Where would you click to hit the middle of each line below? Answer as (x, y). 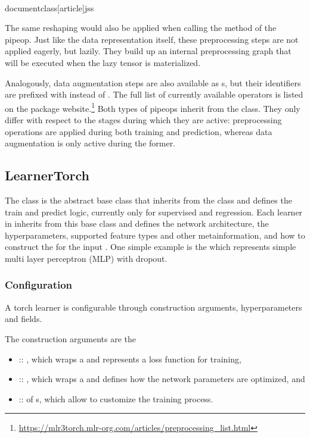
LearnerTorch (47, 175)
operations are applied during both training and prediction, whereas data (139, 131)
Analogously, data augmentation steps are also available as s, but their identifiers (153, 82)
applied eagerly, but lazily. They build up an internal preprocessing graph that (148, 51)
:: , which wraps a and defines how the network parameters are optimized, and (162, 379)
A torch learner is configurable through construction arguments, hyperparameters (154, 307)
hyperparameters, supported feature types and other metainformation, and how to (155, 235)
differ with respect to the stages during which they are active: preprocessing (143, 120)
